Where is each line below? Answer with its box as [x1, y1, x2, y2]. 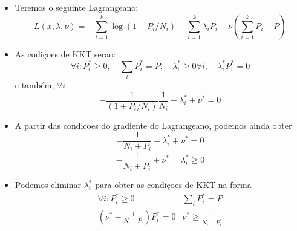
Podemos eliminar [15, 178, 81, 191]
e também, [15, 79, 54, 91]
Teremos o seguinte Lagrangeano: [15, 1, 139, 13]
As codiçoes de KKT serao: [15, 47, 116, 60]
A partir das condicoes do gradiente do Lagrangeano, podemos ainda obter [15, 119, 292, 131]
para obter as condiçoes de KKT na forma [95, 178, 252, 191]
